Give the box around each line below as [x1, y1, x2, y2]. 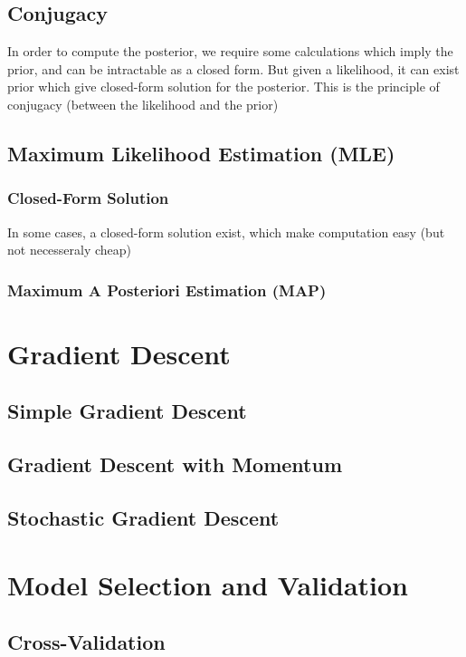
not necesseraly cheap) [7, 240, 132, 259]
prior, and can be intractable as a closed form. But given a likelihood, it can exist [7, 59, 460, 78]
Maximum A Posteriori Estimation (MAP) [7, 278, 327, 301]
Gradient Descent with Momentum [7, 450, 342, 478]
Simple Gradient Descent [7, 397, 247, 425]
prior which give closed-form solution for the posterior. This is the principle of [7, 77, 440, 96]
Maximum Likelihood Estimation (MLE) [7, 139, 395, 167]
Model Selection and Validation [7, 565, 408, 603]
